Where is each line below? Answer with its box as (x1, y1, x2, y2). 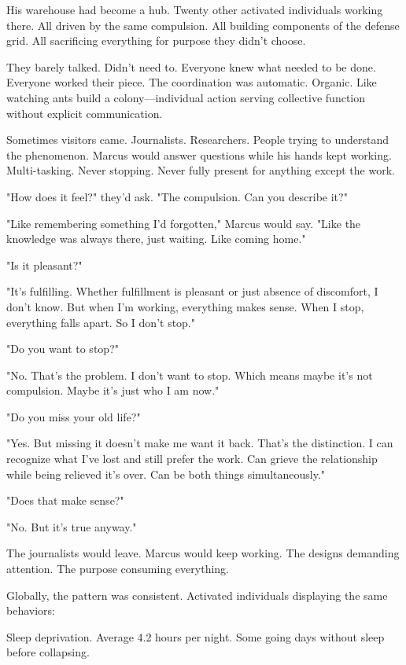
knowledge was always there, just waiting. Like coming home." (6, 230, 306, 247)
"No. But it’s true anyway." (6, 518, 137, 535)
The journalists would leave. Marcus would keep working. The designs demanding (6, 545, 400, 561)
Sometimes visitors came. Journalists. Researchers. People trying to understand (6, 131, 389, 148)
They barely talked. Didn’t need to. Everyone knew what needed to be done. (6, 58, 376, 75)
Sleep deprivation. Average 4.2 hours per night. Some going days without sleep (6, 628, 385, 645)
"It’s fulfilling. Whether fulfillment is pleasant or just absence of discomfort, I (6, 283, 378, 299)
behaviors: (6, 602, 55, 619)
